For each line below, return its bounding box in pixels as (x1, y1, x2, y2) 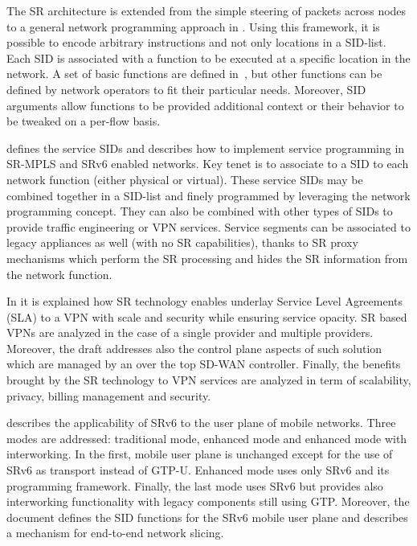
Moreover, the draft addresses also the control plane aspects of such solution (6, 339, 382, 356)
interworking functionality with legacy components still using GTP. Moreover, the (6, 493, 410, 510)
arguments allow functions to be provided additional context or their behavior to (6, 96, 404, 113)
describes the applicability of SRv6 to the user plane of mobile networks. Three (6, 414, 396, 431)
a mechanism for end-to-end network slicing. (6, 524, 224, 541)
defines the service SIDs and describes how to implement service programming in (6, 139, 405, 156)
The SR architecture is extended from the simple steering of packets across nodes (6, 2, 407, 18)
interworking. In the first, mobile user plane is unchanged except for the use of (6, 445, 393, 462)
